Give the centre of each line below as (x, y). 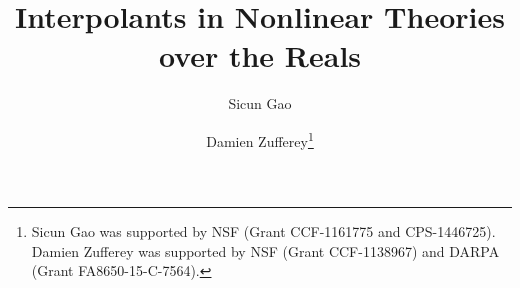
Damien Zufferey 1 (260, 139)
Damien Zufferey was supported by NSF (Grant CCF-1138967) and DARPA (265, 250)
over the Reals (260, 55)
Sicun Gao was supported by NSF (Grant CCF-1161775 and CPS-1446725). (263, 231)
